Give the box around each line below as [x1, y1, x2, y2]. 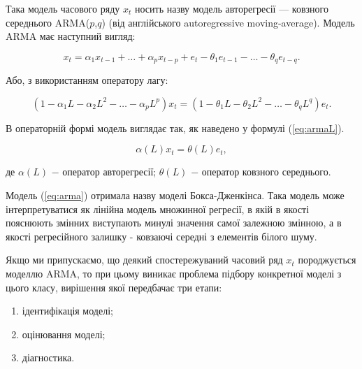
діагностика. [22, 350, 75, 365]
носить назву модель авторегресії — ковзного [134, 1, 328, 15]
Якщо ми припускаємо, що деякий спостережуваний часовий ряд [6, 252, 283, 267]
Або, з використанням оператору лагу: [6, 73, 168, 87]
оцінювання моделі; [22, 326, 106, 341]
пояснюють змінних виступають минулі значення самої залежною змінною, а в [6, 215, 342, 230]
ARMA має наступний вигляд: [6, 29, 136, 43]
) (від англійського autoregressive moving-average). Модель [101, 15, 355, 29]
